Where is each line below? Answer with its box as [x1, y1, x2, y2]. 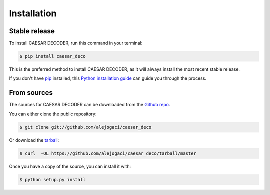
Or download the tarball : [9, 137, 59, 143]
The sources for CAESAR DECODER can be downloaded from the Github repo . [9, 102, 170, 108]
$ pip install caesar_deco [19, 53, 86, 59]
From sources [9, 88, 53, 97]
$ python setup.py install [19, 177, 86, 182]
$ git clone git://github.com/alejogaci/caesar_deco [19, 124, 152, 130]
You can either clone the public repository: [9, 111, 97, 117]
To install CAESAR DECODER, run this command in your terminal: [9, 40, 143, 46]
